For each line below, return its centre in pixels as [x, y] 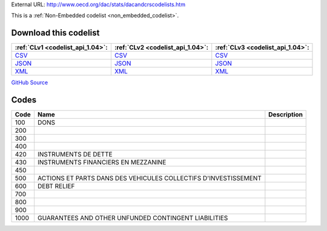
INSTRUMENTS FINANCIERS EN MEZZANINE [102, 162]
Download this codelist [55, 33]
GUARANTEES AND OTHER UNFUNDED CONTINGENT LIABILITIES [133, 218]
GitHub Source [30, 82]
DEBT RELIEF [56, 186]
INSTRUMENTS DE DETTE [75, 155]
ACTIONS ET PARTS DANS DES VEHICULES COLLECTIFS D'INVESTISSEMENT [149, 178]
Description [286, 115]
